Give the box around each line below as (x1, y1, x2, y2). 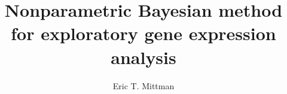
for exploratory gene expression (11, 21, 276, 46)
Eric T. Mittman (112, 79, 175, 92)
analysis (111, 44, 176, 69)
